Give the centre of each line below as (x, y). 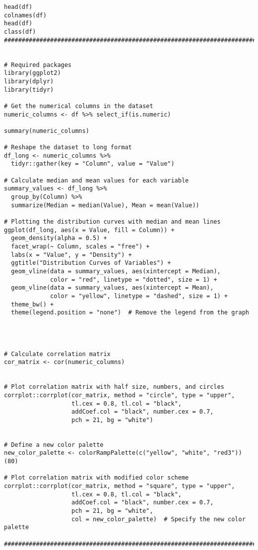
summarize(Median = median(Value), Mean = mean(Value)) (105, 205)
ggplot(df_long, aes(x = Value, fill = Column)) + (89, 230)
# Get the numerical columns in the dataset (79, 106)
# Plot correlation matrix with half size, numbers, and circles (114, 387)
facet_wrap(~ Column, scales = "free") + (80, 247)
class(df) (20, 31)
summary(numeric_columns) (47, 131)
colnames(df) (25, 15)
